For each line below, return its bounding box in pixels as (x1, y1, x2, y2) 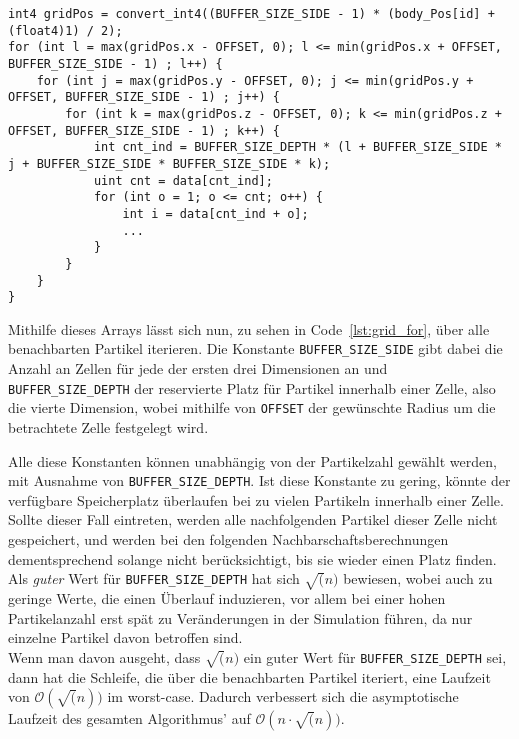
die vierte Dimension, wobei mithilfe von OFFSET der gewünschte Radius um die (8, 397, 496, 418)
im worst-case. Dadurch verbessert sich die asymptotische (107, 686, 459, 707)
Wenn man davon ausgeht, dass (8, 646, 201, 667)
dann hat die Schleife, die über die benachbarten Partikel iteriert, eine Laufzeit (8, 666, 491, 687)
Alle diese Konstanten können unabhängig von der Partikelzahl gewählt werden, (8, 450, 497, 471)
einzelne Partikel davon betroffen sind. (8, 627, 243, 648)
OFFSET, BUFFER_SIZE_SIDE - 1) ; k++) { (8, 123, 281, 138)
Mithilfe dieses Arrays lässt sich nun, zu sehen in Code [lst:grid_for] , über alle (8, 318, 490, 339)
